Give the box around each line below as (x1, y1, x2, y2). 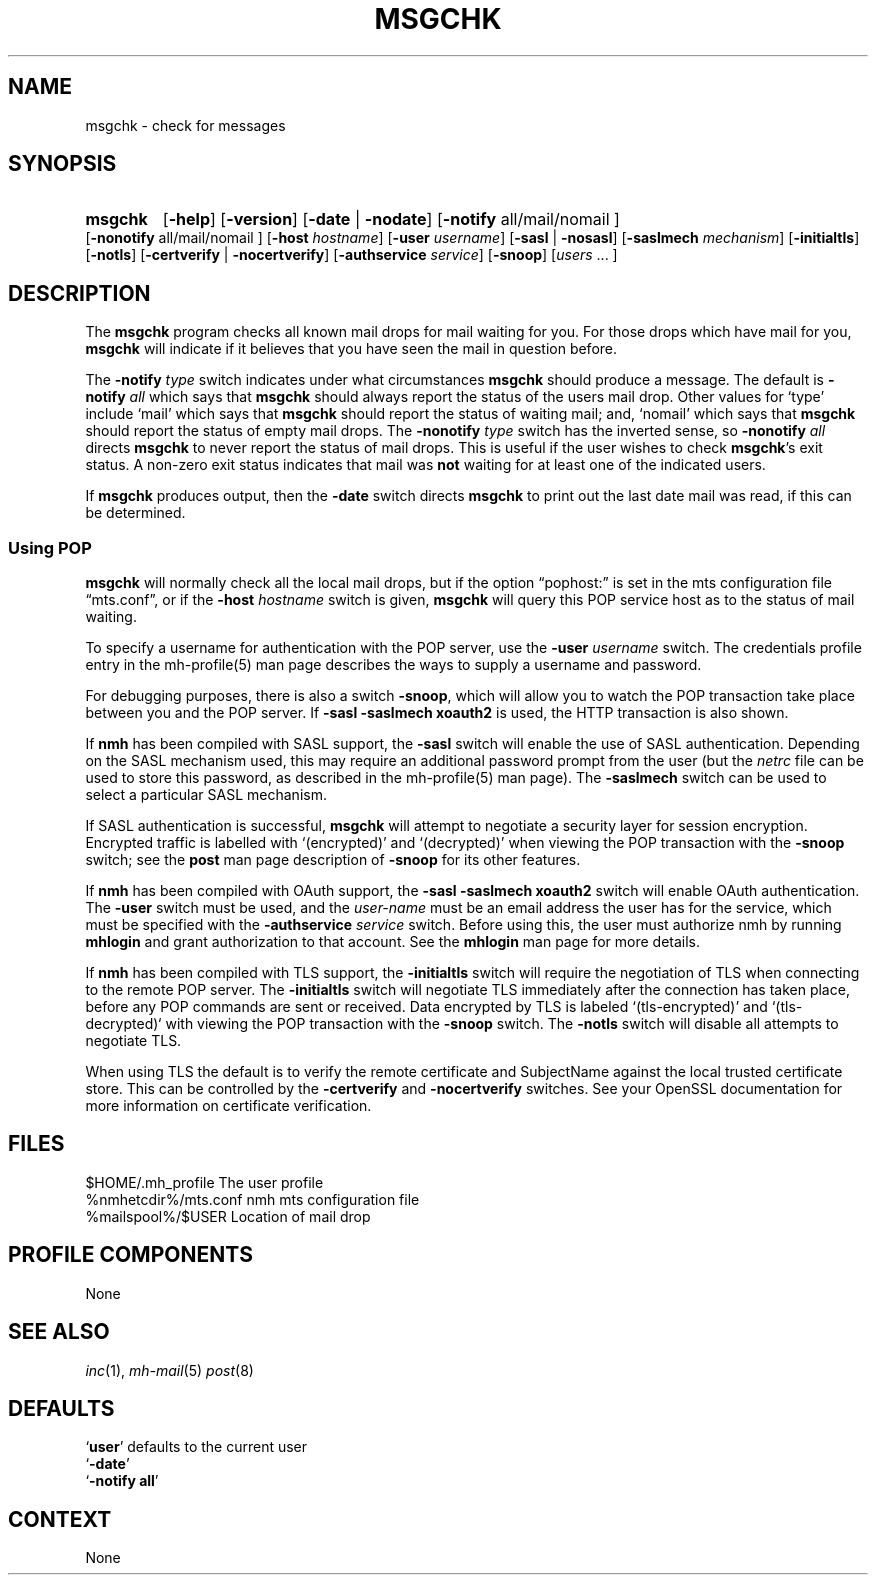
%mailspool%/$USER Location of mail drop (85, 1207, 371, 1225)
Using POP (8, 537, 92, 558)
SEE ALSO (8, 1319, 110, 1345)
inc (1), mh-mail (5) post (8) (85, 1361, 254, 1379)
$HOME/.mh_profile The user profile (85, 1173, 324, 1191)
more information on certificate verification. (85, 1097, 372, 1115)
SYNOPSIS (8, 151, 117, 177)
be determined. (85, 504, 186, 522)
